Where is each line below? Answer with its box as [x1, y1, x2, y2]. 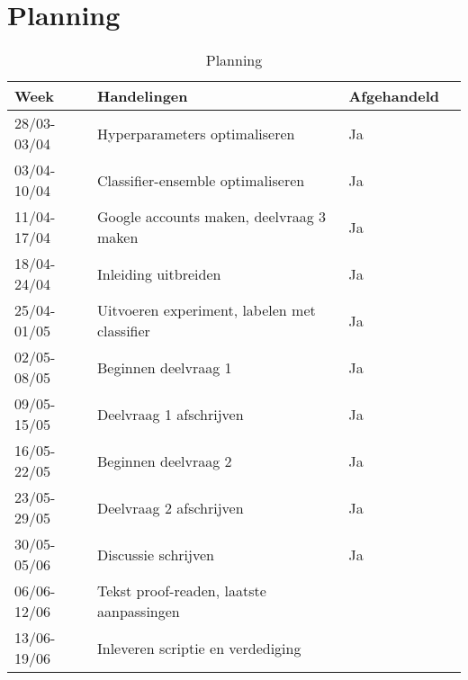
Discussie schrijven [96, 543, 214, 565]
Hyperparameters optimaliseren [96, 122, 295, 144]
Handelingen [96, 85, 188, 107]
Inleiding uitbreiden [96, 263, 221, 284]
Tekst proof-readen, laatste [96, 580, 266, 602]
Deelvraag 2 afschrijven [96, 497, 244, 518]
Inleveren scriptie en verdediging [96, 637, 301, 658]
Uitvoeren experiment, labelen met [96, 300, 316, 321]
